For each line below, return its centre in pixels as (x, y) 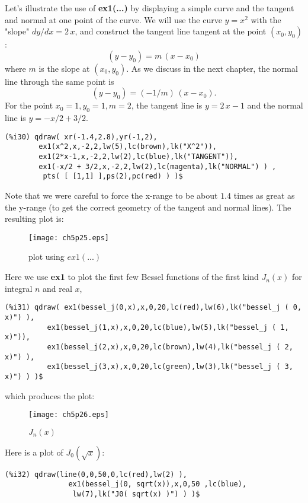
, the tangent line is (167, 105)
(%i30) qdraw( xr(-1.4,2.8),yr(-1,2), (81, 137)
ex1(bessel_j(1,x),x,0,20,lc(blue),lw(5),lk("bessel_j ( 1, (168, 327)
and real (57, 288)
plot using (46, 257)
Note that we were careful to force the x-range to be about (111, 195)
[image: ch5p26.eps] (69, 415)
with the (266, 19)
